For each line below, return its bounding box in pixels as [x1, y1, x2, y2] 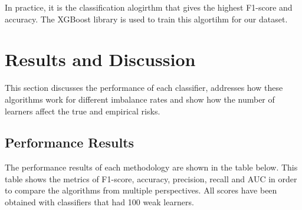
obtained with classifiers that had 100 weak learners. [5, 196, 194, 208]
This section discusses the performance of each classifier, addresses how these [5, 81, 283, 94]
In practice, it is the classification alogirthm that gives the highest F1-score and [5, 1, 293, 13]
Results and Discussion [5, 47, 196, 71]
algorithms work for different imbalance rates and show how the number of [5, 93, 275, 105]
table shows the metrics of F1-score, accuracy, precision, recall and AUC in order [5, 172, 297, 185]
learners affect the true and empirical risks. [5, 104, 160, 117]
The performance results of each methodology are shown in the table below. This [5, 161, 298, 173]
